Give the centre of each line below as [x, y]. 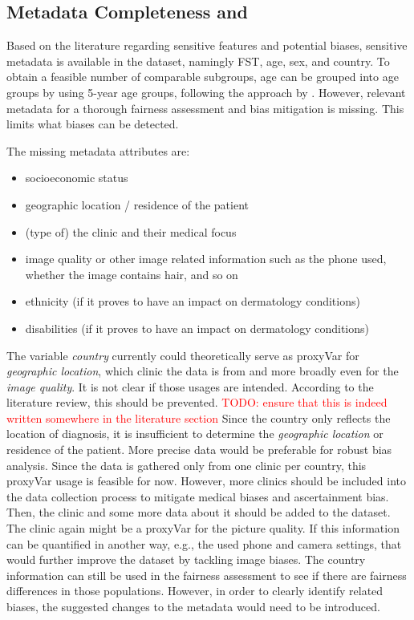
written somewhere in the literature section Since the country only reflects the [199, 417]
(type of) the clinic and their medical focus [131, 231]
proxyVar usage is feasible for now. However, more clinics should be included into [206, 481]
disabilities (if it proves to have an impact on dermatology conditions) [197, 328]
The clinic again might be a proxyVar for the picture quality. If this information [203, 528]
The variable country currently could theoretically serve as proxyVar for [183, 355]
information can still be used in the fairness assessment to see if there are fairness [207, 575]
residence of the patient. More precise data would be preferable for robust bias [199, 450]
